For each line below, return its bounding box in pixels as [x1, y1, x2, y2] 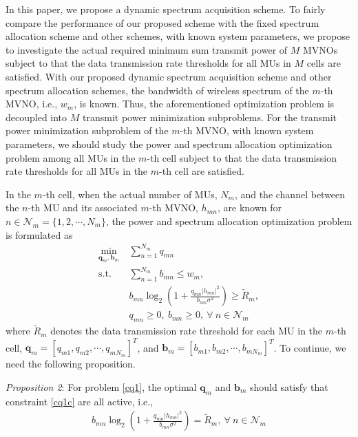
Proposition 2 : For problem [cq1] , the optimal [6, 379, 197, 394]
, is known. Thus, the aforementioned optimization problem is [74, 96, 335, 111]
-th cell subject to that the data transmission [147, 150, 337, 164]
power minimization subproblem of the [6, 123, 169, 138]
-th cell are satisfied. [159, 164, 244, 178]
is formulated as [6, 227, 73, 242]
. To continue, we [273, 340, 346, 354]
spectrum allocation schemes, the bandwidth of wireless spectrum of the [6, 83, 309, 97]
